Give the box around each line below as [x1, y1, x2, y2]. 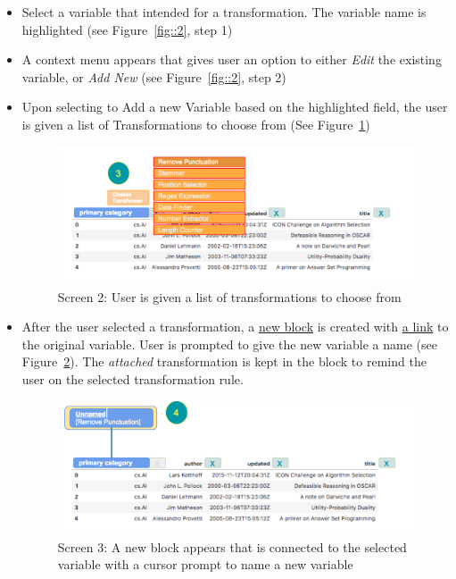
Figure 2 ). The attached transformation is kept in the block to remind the [21, 352, 427, 371]
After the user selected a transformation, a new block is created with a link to [21, 317, 449, 336]
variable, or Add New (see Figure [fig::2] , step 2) [21, 67, 286, 86]
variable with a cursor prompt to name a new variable [57, 555, 353, 574]
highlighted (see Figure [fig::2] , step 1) [21, 20, 233, 38]
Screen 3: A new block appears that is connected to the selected [57, 537, 407, 556]
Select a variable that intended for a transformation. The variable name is [21, 3, 427, 21]
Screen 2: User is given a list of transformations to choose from [57, 287, 402, 306]
